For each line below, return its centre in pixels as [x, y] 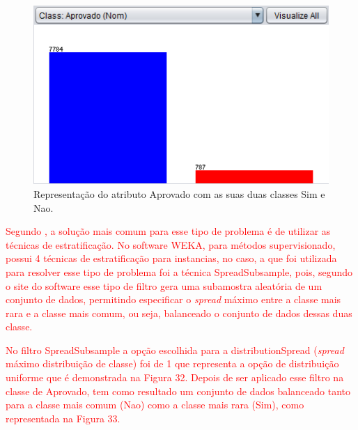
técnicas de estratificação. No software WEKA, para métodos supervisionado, [171, 244]
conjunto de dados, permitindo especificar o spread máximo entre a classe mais [173, 299]
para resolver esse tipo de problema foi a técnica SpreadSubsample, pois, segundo [179, 271]
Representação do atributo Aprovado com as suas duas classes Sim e [179, 193]
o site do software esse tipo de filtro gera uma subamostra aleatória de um [164, 285]
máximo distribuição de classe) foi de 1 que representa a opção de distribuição [172, 363]
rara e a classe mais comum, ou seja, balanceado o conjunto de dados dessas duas [179, 313]
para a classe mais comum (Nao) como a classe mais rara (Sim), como [155, 405]
